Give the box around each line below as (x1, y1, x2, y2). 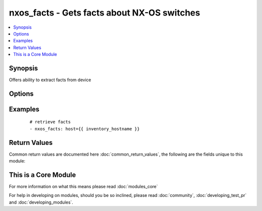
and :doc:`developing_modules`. (9, 199, 73, 205)
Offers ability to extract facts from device (9, 77, 92, 83)
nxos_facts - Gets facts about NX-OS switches (9, 7, 200, 18)
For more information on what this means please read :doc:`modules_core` (9, 184, 158, 190)
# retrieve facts (30, 119, 71, 125)
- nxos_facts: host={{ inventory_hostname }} (30, 126, 140, 131)
